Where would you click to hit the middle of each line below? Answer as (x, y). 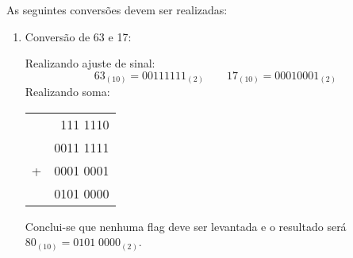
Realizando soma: (67, 92)
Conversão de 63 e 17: (78, 36)
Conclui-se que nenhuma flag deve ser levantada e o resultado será (186, 226)
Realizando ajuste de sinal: (90, 63)
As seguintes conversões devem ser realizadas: (117, 10)
